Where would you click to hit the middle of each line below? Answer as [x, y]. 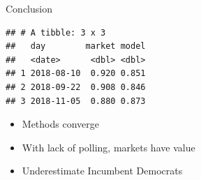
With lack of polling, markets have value [109, 147]
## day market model [76, 46]
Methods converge [60, 124]
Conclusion [29, 8]
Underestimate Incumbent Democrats [102, 171]
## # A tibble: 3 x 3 [56, 32]
